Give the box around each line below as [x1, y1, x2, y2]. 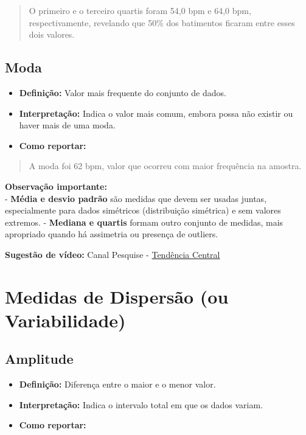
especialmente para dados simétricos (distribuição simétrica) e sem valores [5, 204, 281, 217]
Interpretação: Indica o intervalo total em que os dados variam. [19, 398, 263, 411]
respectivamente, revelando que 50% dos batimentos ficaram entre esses [29, 16, 295, 29]
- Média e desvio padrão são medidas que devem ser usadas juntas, [5, 192, 267, 204]
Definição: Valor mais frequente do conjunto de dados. [19, 86, 226, 99]
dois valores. [29, 28, 75, 41]
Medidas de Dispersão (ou [5, 284, 229, 308]
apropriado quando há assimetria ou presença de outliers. [5, 228, 218, 240]
